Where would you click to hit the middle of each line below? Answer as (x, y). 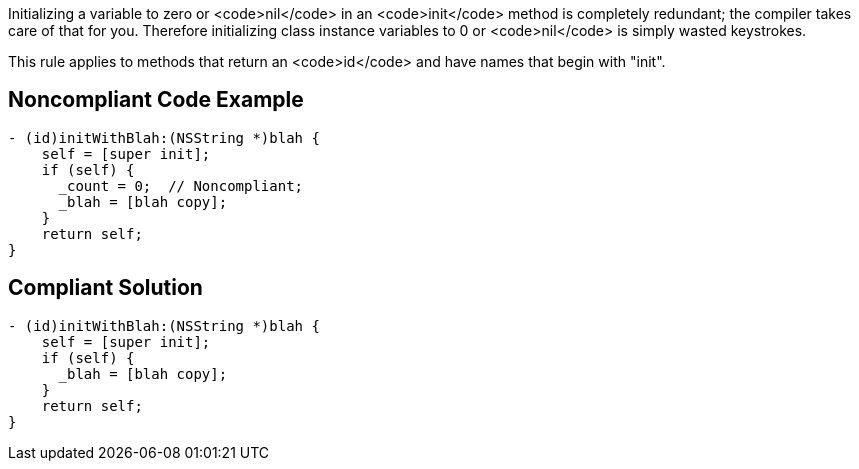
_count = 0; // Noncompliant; (181, 185)
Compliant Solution (105, 288)
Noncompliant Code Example (156, 100)
